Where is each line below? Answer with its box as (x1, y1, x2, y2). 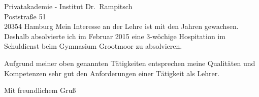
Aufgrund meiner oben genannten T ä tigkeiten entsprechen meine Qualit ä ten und (4, 57, 255, 68)
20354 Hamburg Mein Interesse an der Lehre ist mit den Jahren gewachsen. (4, 21, 239, 31)
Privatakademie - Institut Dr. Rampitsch (4, 1, 133, 11)
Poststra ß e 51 (4, 11, 46, 21)
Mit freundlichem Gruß (4, 85, 76, 95)
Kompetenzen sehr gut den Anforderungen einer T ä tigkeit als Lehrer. (4, 68, 220, 78)
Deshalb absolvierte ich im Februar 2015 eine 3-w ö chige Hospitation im (4, 30, 225, 41)
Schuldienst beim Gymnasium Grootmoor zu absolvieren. (4, 41, 182, 51)
